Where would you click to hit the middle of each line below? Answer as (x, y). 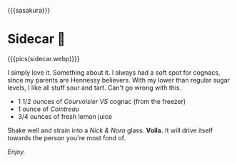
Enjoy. (16, 152)
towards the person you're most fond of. (67, 137)
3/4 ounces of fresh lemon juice (65, 116)
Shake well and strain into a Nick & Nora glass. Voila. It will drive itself (110, 130)
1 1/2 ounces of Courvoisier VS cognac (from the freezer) (102, 101)
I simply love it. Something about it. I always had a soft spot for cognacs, (114, 72)
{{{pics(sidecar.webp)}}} (44, 58)
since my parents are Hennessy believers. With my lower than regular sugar (119, 80)
